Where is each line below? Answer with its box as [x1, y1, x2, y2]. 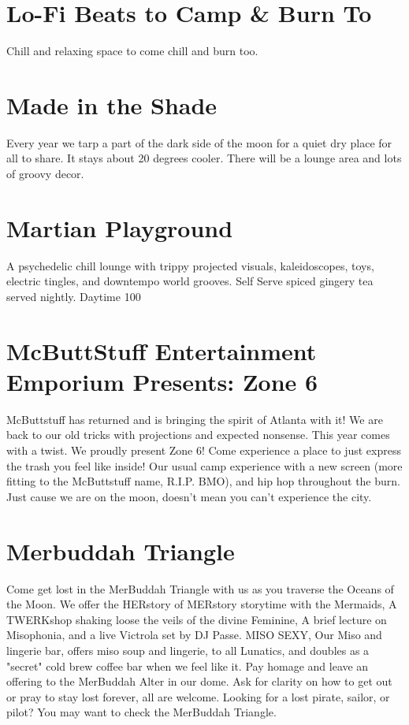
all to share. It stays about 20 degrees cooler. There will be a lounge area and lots [6, 150, 402, 166]
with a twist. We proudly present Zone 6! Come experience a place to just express [6, 442, 401, 459]
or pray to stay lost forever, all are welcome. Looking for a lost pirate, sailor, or [6, 688, 390, 705]
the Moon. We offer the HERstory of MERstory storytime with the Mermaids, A [6, 596, 397, 612]
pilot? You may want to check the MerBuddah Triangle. [6, 704, 277, 720]
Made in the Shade [6, 88, 218, 121]
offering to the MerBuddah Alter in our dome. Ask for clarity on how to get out [6, 673, 392, 690]
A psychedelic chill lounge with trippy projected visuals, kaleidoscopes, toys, [6, 257, 374, 273]
